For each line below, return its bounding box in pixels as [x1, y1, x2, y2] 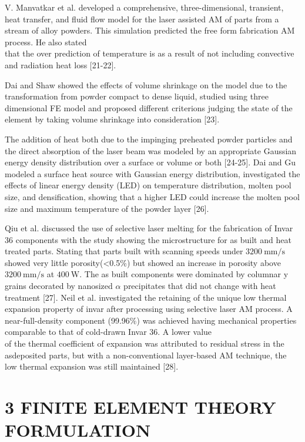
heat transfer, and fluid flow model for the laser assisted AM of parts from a [5, 12, 279, 25]
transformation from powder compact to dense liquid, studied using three [5, 90, 269, 102]
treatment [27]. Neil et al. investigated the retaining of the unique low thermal [5, 291, 287, 303]
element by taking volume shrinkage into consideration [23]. [5, 113, 220, 125]
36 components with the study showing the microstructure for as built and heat [5, 233, 291, 245]
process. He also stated [5, 35, 87, 48]
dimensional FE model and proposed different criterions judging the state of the [5, 101, 293, 114]
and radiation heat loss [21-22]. [5, 58, 116, 71]
